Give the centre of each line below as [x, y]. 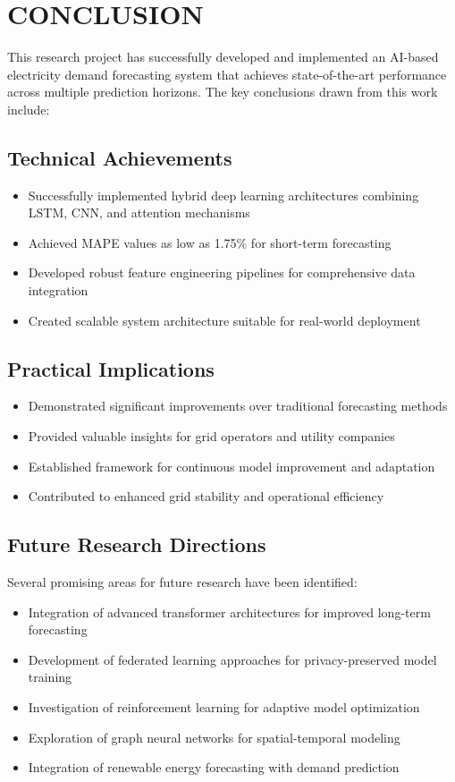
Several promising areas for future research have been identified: [182, 582]
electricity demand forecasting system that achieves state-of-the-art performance [227, 74]
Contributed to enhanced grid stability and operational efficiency [206, 496]
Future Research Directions [137, 544]
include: [29, 109]
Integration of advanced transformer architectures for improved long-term [229, 612]
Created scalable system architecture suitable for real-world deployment [224, 320]
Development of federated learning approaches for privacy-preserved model [232, 659]
